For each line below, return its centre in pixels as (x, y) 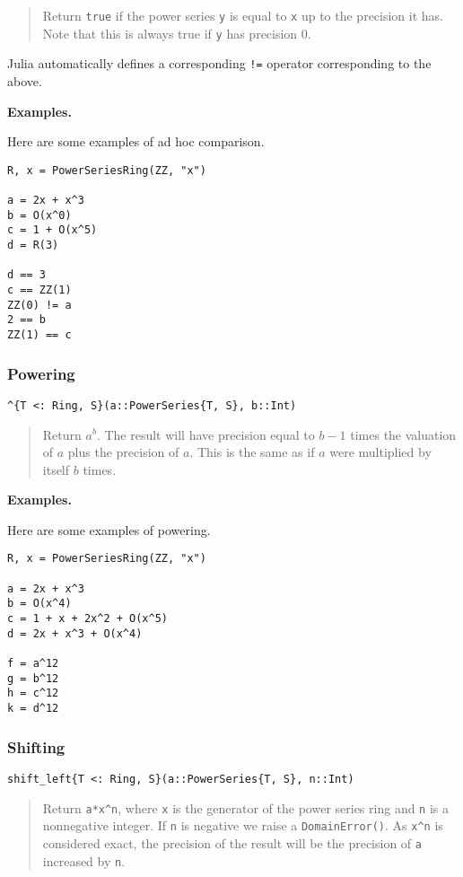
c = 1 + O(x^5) (52, 230)
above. (25, 80)
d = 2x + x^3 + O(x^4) (75, 633)
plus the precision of (123, 452)
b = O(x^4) (39, 604)
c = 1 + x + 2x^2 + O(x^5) (87, 619)
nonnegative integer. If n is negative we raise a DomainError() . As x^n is (243, 825)
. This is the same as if (252, 452)
